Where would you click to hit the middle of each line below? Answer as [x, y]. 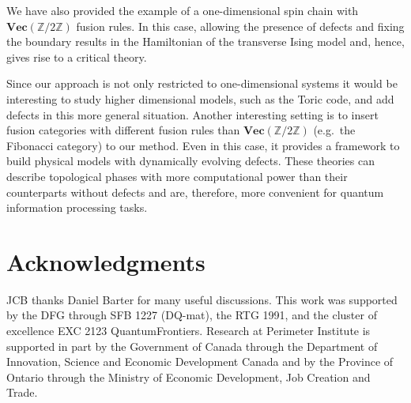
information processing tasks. [77, 207]
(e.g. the [334, 130]
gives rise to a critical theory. [77, 56]
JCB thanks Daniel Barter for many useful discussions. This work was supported [202, 299]
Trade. [22, 392]
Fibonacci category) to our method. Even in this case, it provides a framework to [203, 145]
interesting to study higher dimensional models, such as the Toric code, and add [200, 98]
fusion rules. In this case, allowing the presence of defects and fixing [240, 26]
